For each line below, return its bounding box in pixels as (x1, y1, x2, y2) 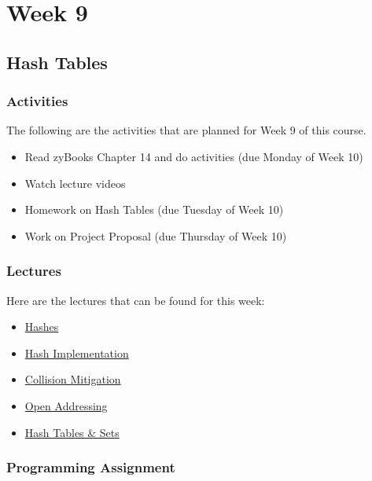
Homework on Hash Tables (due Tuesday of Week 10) (24, 201, 284, 218)
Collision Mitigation (24, 371, 121, 387)
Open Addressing (24, 397, 108, 413)
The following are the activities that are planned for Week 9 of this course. (6, 122, 366, 138)
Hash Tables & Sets (24, 424, 120, 440)
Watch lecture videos (24, 174, 126, 191)
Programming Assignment (6, 457, 175, 477)
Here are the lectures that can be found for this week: (6, 292, 265, 308)
